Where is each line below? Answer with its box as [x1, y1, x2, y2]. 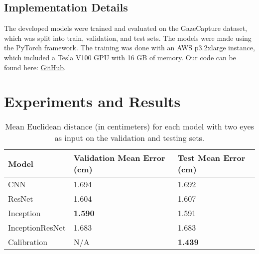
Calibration [8, 236, 48, 248]
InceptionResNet [8, 222, 66, 234]
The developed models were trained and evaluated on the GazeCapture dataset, [4, 23, 248, 33]
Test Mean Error [177, 152, 246, 164]
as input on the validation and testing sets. [54, 132, 205, 144]
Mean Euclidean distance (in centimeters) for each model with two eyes [5, 121, 254, 132]
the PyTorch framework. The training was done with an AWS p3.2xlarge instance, [4, 42, 255, 53]
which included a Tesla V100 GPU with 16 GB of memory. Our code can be [4, 52, 236, 62]
